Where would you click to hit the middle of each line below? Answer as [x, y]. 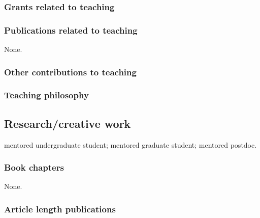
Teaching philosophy [46, 95]
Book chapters [34, 167]
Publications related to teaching [71, 30]
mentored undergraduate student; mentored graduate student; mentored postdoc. [131, 144]
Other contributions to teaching [70, 72]
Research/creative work [68, 123]
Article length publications [60, 209]
